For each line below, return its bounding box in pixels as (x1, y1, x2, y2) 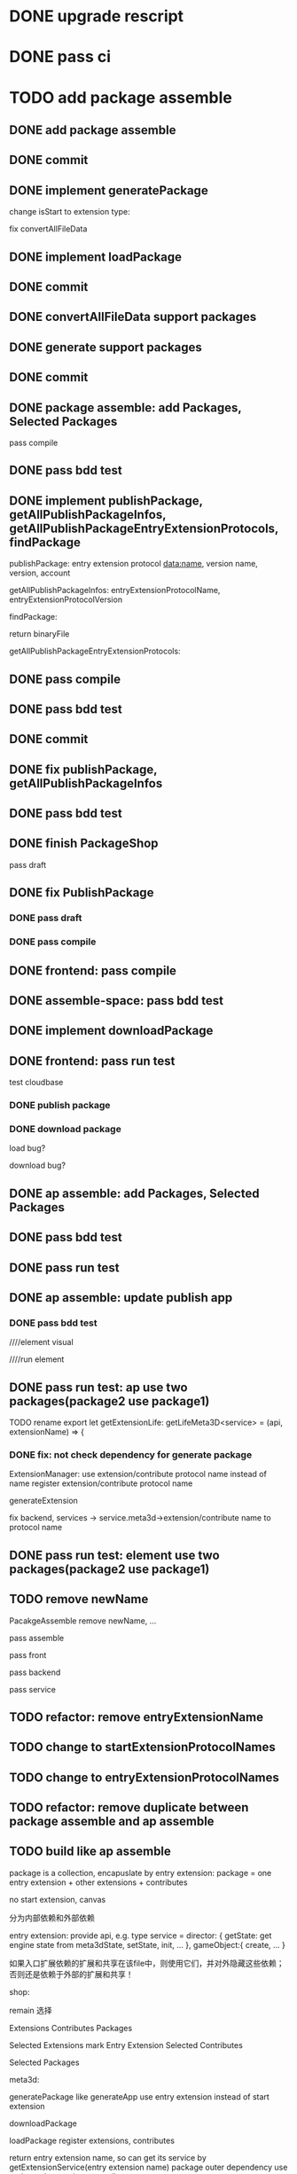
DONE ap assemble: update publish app (9, 1290, 233, 1305)
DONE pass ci (9, 47, 112, 67)
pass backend (9, 1667, 61, 1677)
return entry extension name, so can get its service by (9, 2152, 207, 2162)
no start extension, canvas (9, 1894, 106, 1904)
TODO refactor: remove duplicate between (9, 1800, 249, 1815)
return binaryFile (9, 629, 70, 639)
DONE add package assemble (9, 122, 176, 137)
